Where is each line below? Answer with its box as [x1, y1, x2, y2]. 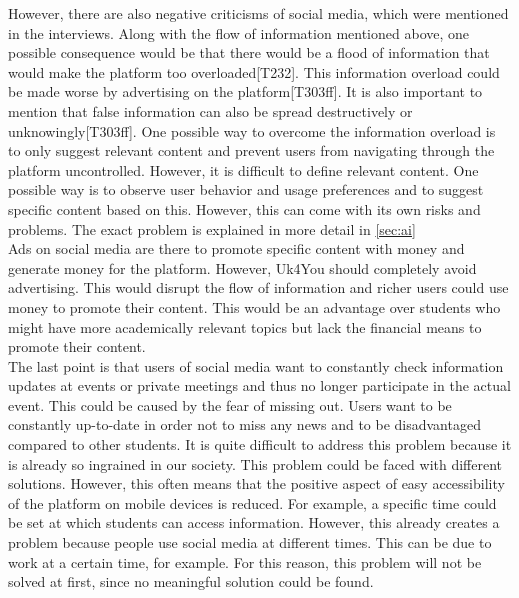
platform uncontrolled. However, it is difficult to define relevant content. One [8, 159, 479, 180]
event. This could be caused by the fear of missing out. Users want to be [8, 394, 452, 415]
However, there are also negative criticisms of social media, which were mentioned [8, 3, 509, 23]
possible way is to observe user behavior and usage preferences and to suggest [8, 179, 484, 200]
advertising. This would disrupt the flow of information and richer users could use [8, 277, 509, 298]
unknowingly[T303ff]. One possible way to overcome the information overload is [8, 120, 496, 141]
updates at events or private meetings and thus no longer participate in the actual [8, 375, 511, 396]
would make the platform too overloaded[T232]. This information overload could [8, 61, 500, 82]
